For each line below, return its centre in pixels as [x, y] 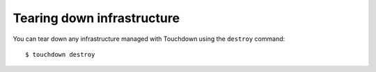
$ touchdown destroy [60, 54]
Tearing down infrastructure [96, 18]
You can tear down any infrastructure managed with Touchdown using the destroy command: [149, 39]
